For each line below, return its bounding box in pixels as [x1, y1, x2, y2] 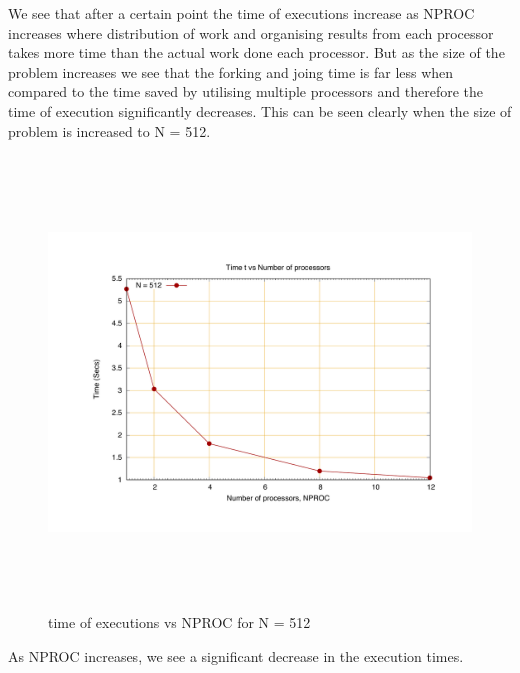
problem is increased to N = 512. [8, 120, 211, 141]
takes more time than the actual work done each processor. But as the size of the [8, 42, 505, 63]
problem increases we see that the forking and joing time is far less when [8, 61, 454, 82]
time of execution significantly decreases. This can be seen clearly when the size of [8, 100, 512, 121]
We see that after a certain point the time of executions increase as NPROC [8, 3, 475, 23]
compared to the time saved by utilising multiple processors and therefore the [8, 81, 484, 102]
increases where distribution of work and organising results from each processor [8, 22, 494, 43]
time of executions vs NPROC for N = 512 [48, 612, 311, 633]
